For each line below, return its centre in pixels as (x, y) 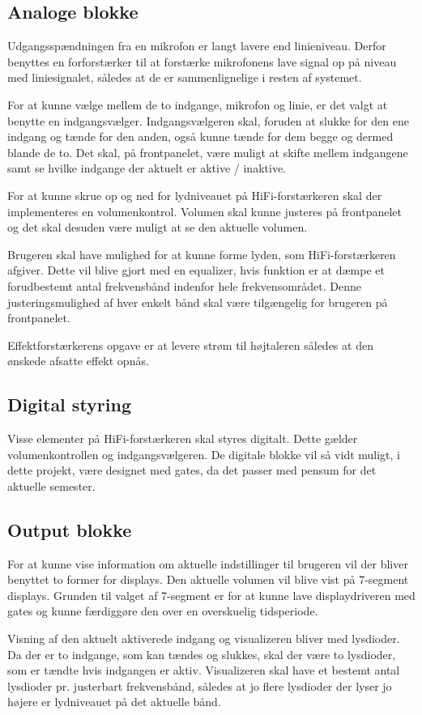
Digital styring (70, 404)
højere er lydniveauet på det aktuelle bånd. (114, 702)
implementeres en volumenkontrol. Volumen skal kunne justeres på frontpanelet (205, 211)
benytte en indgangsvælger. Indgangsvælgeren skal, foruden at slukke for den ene (208, 120)
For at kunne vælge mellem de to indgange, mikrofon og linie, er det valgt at (198, 104)
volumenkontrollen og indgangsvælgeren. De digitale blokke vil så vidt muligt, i (204, 454)
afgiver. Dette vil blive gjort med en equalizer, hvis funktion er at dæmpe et (196, 270)
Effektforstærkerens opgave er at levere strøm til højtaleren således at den (190, 345)
